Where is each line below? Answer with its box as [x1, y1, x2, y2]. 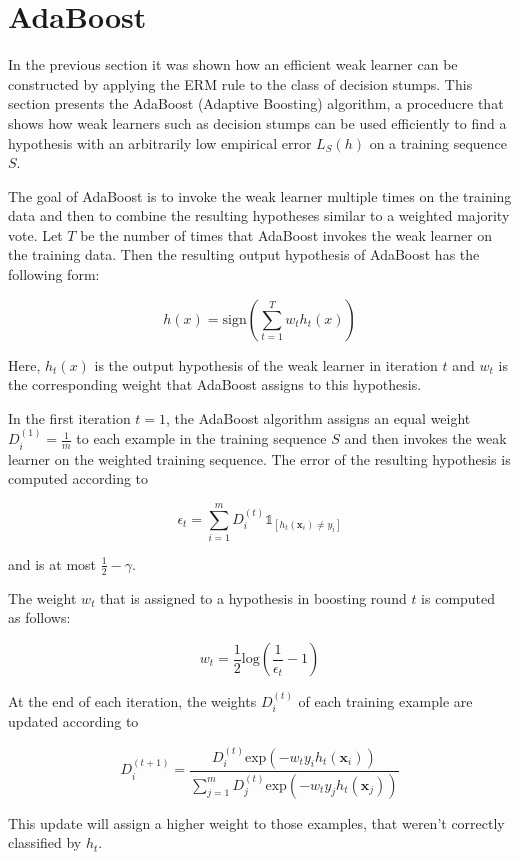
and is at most [8, 553, 97, 574]
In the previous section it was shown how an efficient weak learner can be [8, 54, 458, 75]
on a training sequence [369, 132, 508, 153]
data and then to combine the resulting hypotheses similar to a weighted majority [8, 205, 510, 226]
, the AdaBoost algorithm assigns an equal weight [166, 407, 471, 428]
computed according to [8, 468, 149, 489]
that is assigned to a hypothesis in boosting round [100, 587, 407, 608]
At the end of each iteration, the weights [8, 690, 257, 711]
